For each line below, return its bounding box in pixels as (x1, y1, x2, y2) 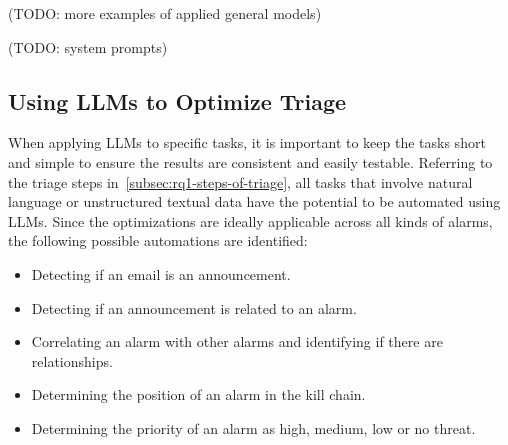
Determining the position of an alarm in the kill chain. (31, 384, 366, 405)
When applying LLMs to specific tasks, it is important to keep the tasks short (8, 132, 486, 153)
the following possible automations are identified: (8, 230, 308, 251)
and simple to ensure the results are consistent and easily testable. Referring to (8, 151, 493, 172)
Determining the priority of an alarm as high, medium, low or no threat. (31, 417, 476, 438)
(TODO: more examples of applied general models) (8, 3, 322, 23)
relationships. (31, 350, 113, 371)
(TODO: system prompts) (8, 36, 168, 57)
